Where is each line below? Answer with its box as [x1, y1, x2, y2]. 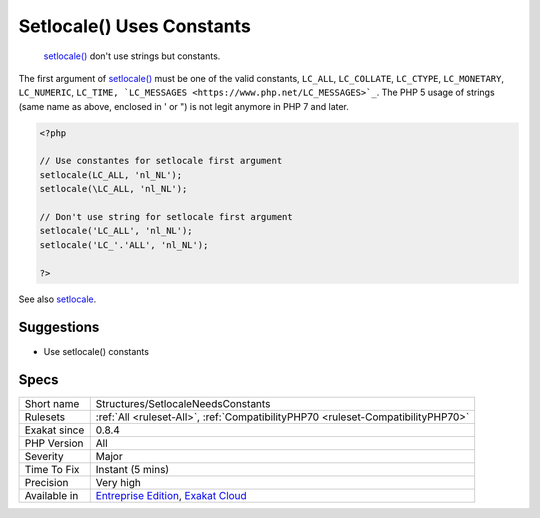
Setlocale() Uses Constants [18, 15, 252, 37]
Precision [24, 476, 69, 490]
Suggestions [18, 319, 100, 336]
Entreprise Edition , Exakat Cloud [95, 489, 247, 503]
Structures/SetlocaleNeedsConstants [95, 397, 271, 411]
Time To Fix [24, 463, 80, 477]
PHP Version [24, 436, 84, 450]
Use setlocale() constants [43, 345, 150, 357]
